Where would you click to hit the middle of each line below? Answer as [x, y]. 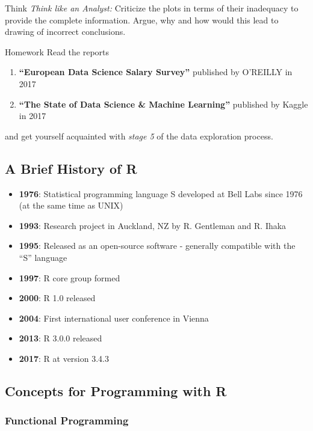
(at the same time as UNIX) [71, 205]
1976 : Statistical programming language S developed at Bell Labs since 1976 [161, 193]
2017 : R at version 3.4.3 [64, 358]
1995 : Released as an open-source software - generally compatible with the [157, 246]
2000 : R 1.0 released [57, 298]
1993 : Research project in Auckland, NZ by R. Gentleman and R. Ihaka [153, 225]
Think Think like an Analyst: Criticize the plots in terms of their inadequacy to [152, 8]
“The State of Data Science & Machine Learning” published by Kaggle [163, 104]
